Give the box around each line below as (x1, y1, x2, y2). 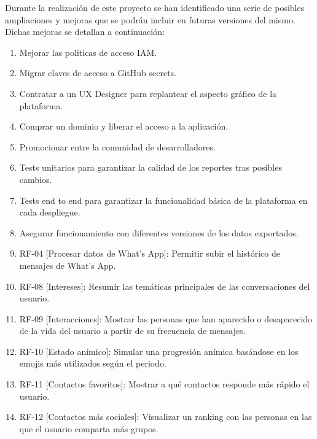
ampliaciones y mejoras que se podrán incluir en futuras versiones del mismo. (5, 13, 295, 26)
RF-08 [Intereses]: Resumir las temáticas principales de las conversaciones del (19, 279, 310, 292)
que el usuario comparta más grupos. (19, 422, 158, 435)
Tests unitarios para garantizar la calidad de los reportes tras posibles (19, 161, 282, 174)
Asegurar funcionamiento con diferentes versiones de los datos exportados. (19, 226, 299, 239)
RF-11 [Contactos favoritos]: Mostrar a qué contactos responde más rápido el (19, 378, 310, 390)
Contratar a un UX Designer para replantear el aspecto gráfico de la (19, 87, 277, 99)
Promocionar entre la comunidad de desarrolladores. (19, 140, 216, 153)
